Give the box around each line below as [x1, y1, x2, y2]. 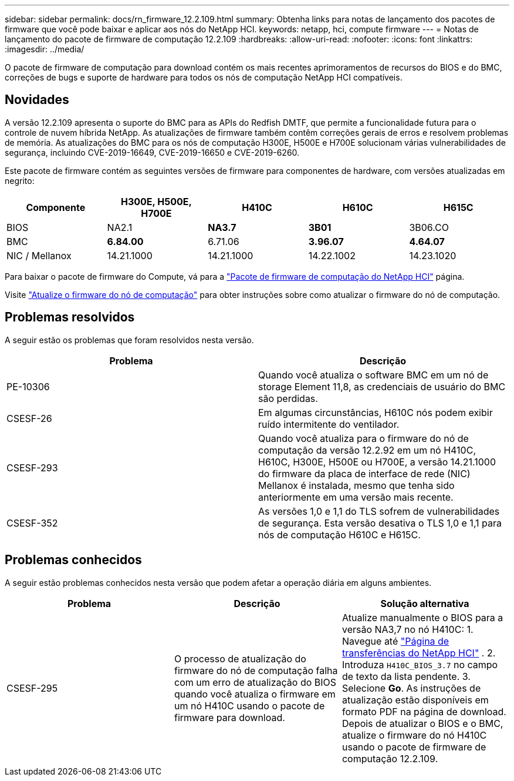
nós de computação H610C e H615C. [258, 528, 421, 541]
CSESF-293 [6, 461, 58, 474]
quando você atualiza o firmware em [174, 688, 336, 700]
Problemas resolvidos [5, 310, 135, 325]
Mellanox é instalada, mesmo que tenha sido [258, 479, 455, 491]
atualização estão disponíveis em [341, 693, 489, 706]
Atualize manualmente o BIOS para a [341, 611, 503, 624]
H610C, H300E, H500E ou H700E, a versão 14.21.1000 [258, 455, 496, 468]
